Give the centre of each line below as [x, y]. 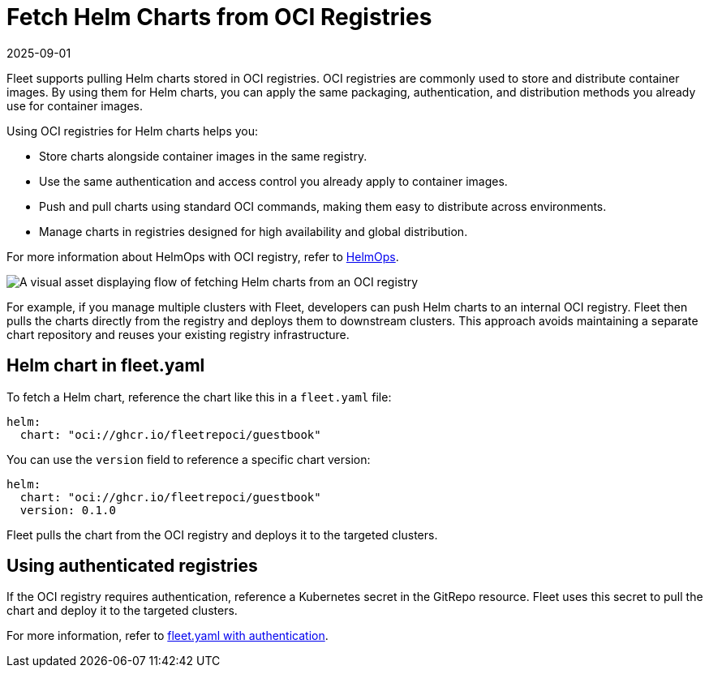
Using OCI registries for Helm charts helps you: [133, 131]
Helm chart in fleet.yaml [106, 366]
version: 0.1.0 [68, 510]
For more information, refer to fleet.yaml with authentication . [168, 636]
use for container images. [75, 105]
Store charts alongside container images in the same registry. [203, 156]
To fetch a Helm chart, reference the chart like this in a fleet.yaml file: [199, 397]
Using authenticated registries [132, 566]
